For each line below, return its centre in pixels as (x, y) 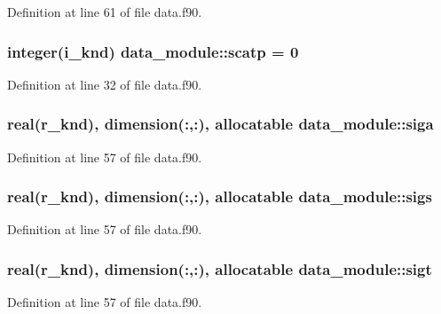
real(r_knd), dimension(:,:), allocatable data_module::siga (220, 124)
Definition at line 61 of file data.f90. (105, 12)
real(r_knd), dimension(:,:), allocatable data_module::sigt (220, 268)
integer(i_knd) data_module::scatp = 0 (153, 51)
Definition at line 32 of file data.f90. (105, 84)
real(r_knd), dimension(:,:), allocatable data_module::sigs (220, 196)
